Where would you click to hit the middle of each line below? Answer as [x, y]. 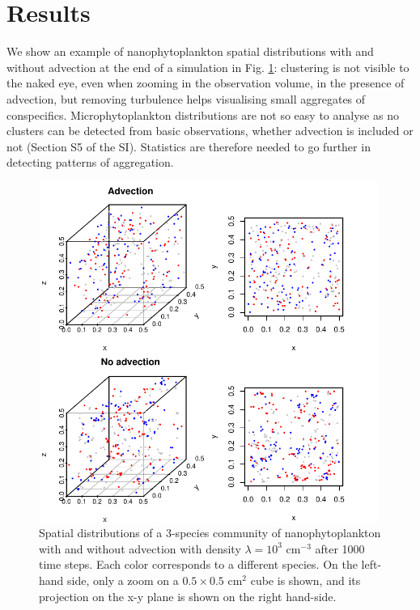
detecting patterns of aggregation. [90, 162]
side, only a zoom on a [123, 580]
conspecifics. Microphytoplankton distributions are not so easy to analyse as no [203, 114]
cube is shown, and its [305, 580]
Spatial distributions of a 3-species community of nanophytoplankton [210, 533]
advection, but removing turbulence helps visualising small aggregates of [186, 98]
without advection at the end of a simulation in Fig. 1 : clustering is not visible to [208, 67]
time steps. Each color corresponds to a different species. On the [198, 564]
